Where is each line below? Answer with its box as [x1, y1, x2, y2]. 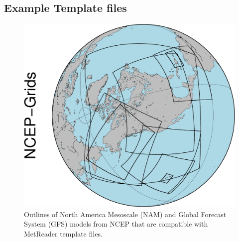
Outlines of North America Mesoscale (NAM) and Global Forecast [24, 209, 227, 219]
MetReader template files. [24, 229, 103, 239]
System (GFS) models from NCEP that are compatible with [24, 219, 208, 229]
